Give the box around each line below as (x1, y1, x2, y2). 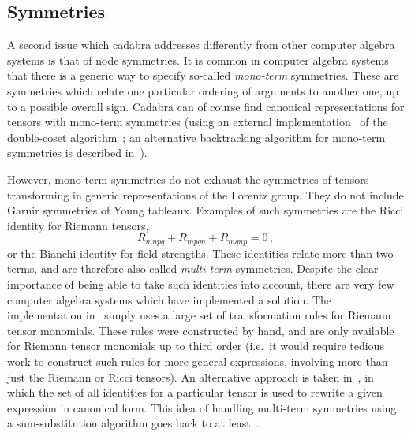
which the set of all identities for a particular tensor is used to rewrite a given (7, 384, 383, 401)
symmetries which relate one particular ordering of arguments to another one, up (7, 82, 398, 99)
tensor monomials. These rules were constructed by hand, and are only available (7, 322, 394, 338)
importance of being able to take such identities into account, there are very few (7, 275, 394, 292)
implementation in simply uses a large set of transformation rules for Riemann (7, 307, 391, 323)
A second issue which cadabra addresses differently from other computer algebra (7, 36, 395, 53)
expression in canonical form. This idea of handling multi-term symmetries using (7, 399, 397, 416)
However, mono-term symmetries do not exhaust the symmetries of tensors (7, 170, 369, 187)
